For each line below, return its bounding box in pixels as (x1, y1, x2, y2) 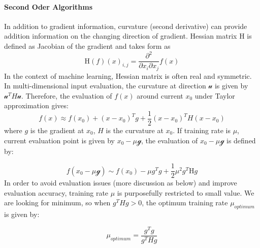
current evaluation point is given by (4, 135, 115, 145)
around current (137, 90, 183, 101)
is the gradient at (30, 125, 84, 136)
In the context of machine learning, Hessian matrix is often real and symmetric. (4, 70, 252, 81)
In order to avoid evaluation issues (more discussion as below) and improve (4, 177, 237, 188)
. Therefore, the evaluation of (21, 90, 112, 101)
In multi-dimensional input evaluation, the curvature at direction (4, 80, 206, 91)
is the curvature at (106, 125, 164, 136)
